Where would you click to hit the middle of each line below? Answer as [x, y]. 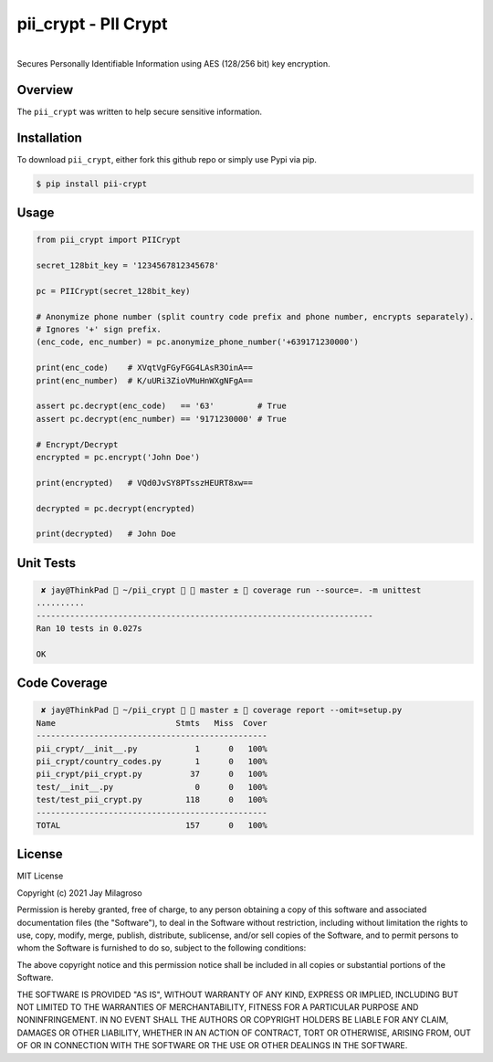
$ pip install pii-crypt [92, 184]
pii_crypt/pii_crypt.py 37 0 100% [152, 774]
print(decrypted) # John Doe [106, 534]
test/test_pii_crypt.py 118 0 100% [152, 800]
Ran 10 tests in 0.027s [89, 629]
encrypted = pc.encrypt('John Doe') [118, 457]
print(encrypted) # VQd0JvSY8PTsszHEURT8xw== [144, 483]
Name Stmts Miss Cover [152, 723]
